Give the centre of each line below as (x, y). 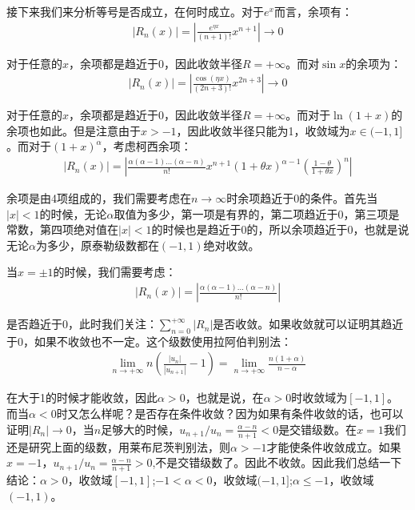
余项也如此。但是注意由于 (74, 130)
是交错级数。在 (318, 429)
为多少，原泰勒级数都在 (97, 245)
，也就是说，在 (224, 398)
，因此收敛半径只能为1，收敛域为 (263, 130)
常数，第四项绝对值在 (62, 229)
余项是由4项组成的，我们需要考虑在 (99, 198)
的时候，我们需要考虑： (115, 272)
